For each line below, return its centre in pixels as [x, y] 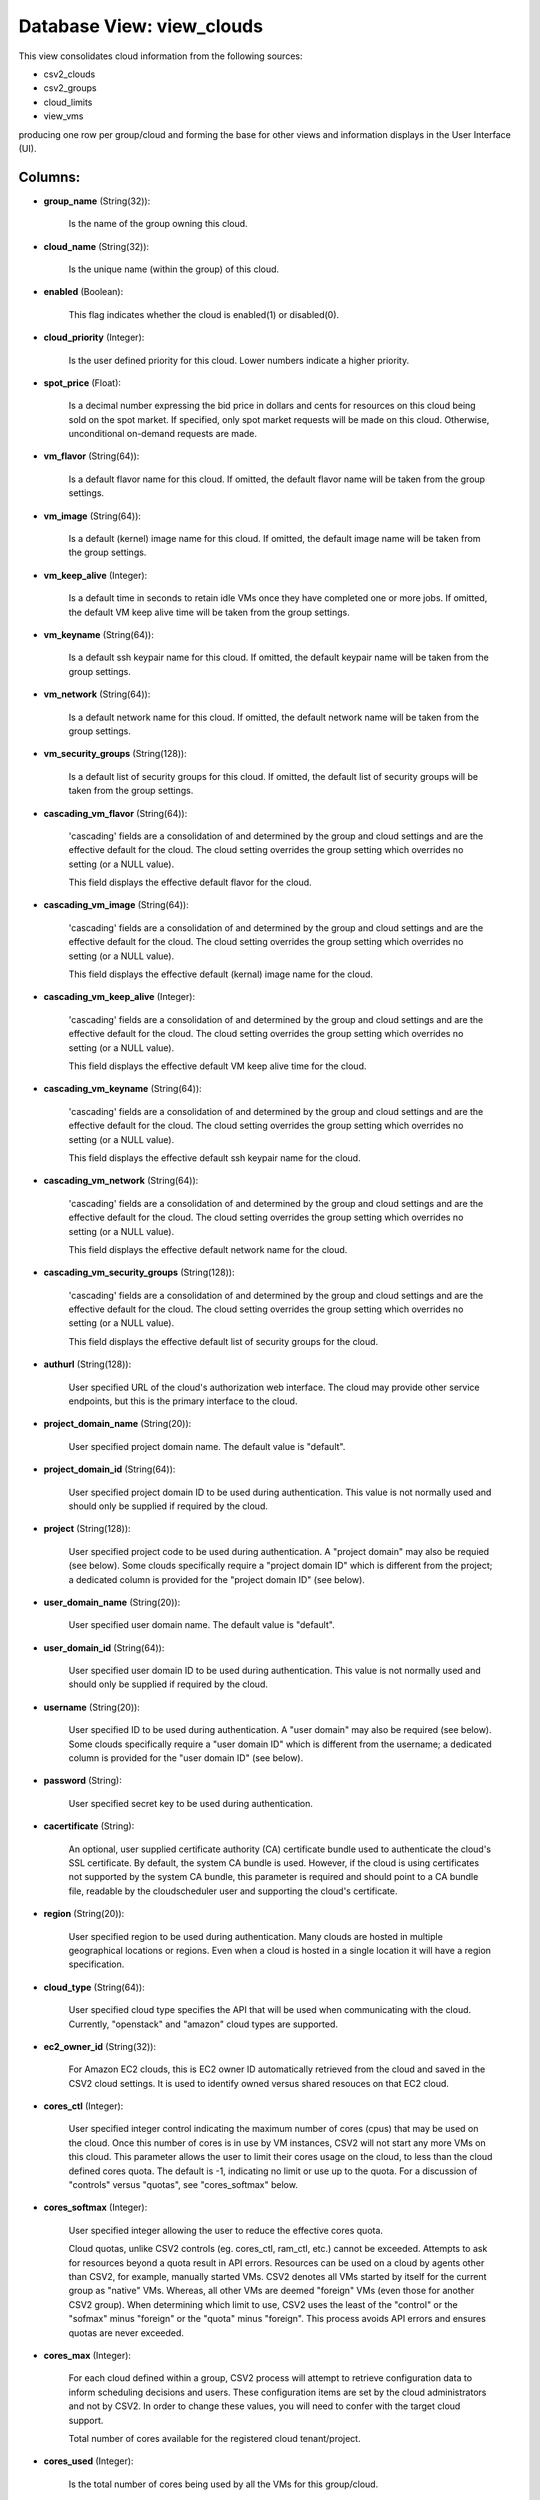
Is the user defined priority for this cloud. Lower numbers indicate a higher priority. [239, 360]
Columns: [49, 176]
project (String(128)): [87, 1529]
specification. [96, 1964]
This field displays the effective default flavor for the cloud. [190, 882]
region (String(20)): [84, 1914]
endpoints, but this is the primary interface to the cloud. [183, 1401]
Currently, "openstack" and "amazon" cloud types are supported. [203, 2024]
